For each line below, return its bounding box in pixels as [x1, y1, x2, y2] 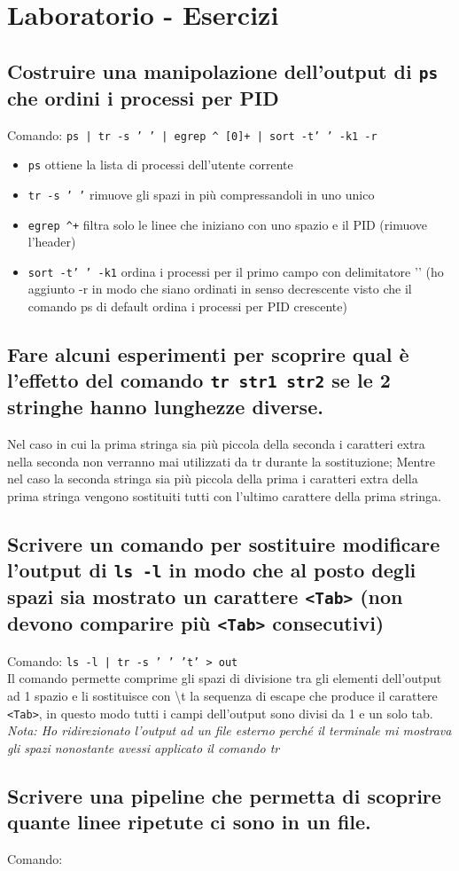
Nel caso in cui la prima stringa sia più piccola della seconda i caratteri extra [7, 435, 425, 453]
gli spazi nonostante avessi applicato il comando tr [7, 738, 280, 757]
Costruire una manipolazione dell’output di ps [7, 57, 439, 84]
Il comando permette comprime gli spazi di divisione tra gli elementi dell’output [7, 669, 442, 687]
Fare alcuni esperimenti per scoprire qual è [7, 341, 409, 367]
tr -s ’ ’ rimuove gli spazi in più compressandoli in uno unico [27, 184, 375, 203]
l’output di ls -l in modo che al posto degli [7, 556, 416, 584]
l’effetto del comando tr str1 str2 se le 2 [7, 366, 391, 394]
